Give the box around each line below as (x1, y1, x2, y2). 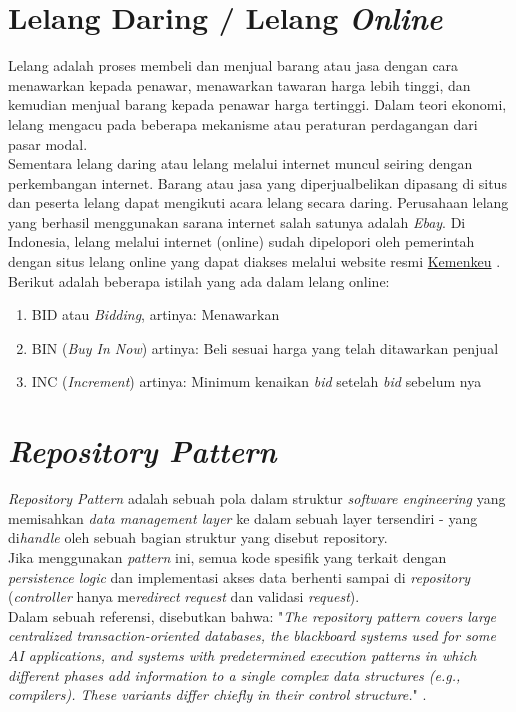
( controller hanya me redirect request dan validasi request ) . (8, 586, 360, 607)
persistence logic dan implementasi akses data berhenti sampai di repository (8, 566, 471, 587)
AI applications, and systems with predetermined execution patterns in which (8, 644, 477, 665)
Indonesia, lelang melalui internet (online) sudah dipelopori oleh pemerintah (8, 231, 475, 252)
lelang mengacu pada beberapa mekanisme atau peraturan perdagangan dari (8, 113, 478, 134)
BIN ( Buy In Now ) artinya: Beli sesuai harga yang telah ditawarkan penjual (31, 337, 499, 358)
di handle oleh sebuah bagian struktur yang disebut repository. (8, 527, 388, 548)
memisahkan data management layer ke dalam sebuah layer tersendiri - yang (8, 507, 478, 528)
